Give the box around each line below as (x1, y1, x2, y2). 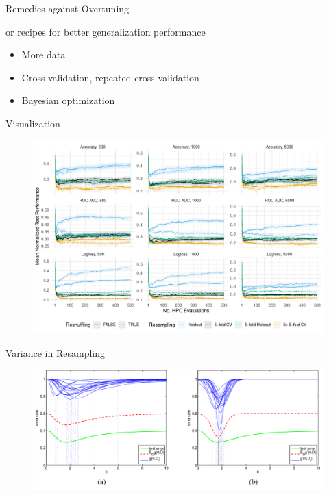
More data (21, 47, 66, 62)
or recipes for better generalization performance (5, 24, 206, 38)
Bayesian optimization (21, 93, 115, 107)
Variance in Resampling (5, 345, 105, 359)
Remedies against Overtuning (5, 1, 130, 15)
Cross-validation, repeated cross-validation (21, 70, 199, 84)
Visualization (5, 116, 60, 130)
